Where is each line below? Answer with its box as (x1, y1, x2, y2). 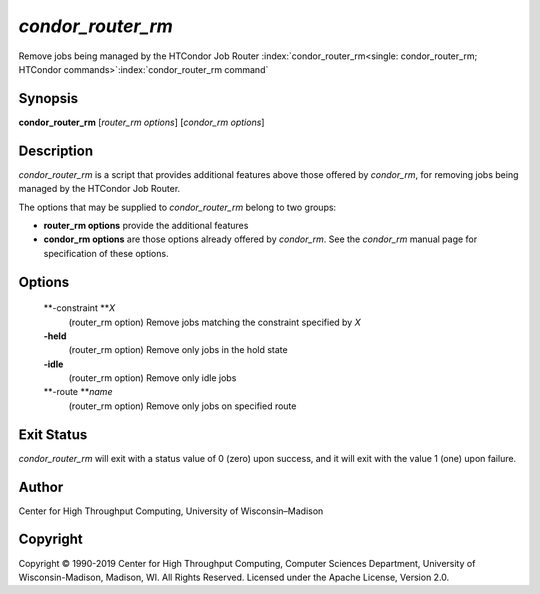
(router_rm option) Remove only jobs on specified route (68, 400, 297, 412)
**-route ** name (43, 386, 113, 398)
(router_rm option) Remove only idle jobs (68, 372, 237, 384)
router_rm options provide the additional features (43, 219, 249, 231)
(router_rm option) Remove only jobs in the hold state (68, 344, 289, 356)
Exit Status (18, 426, 88, 443)
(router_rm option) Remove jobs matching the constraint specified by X (68, 316, 361, 328)
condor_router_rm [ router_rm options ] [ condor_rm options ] (18, 116, 265, 128)
